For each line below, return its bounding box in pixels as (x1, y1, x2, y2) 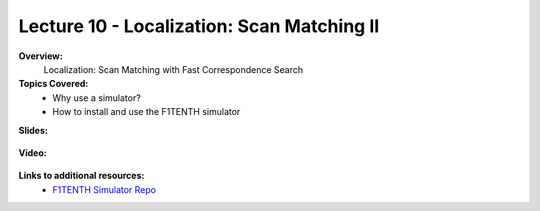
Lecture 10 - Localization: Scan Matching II (18, 15, 380, 37)
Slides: (18, 124, 49, 136)
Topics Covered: (18, 78, 89, 90)
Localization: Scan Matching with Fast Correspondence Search (43, 63, 304, 75)
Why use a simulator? (52, 91, 142, 104)
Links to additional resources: (18, 170, 145, 182)
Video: (18, 146, 47, 159)
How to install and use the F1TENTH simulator (52, 106, 241, 118)
